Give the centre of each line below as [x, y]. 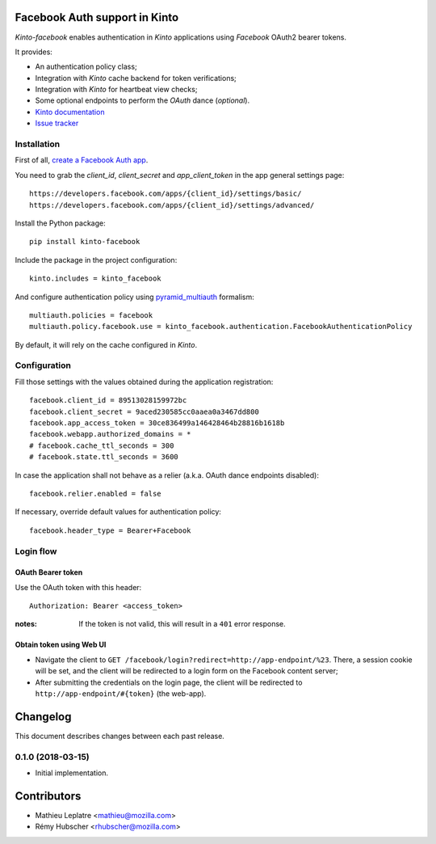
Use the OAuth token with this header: [78, 587]
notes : [26, 624]
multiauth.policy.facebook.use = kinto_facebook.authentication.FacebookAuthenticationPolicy [221, 327]
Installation [38, 144]
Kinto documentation [70, 112]
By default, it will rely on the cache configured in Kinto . [106, 344]
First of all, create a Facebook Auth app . [82, 160]
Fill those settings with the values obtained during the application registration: [144, 382]
